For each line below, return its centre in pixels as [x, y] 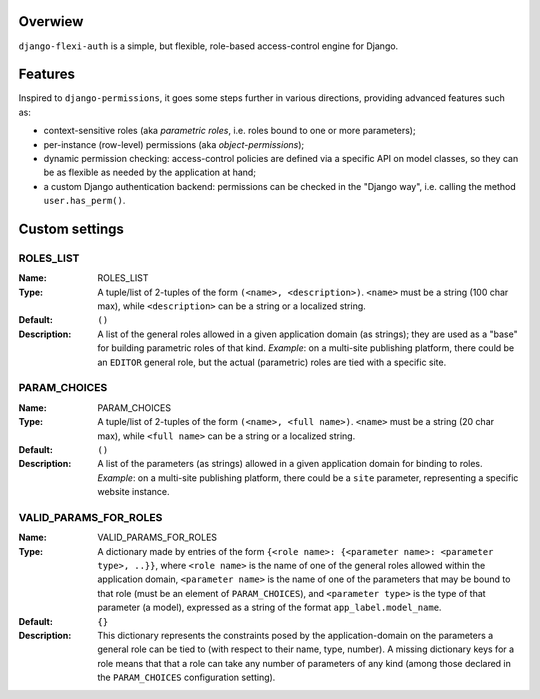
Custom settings [71, 228]
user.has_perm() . [84, 201]
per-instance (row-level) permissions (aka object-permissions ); [174, 144]
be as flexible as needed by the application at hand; [150, 172]
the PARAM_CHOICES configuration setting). [186, 677]
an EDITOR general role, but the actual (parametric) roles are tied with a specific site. [272, 362]
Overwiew [51, 21]
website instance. [133, 492]
